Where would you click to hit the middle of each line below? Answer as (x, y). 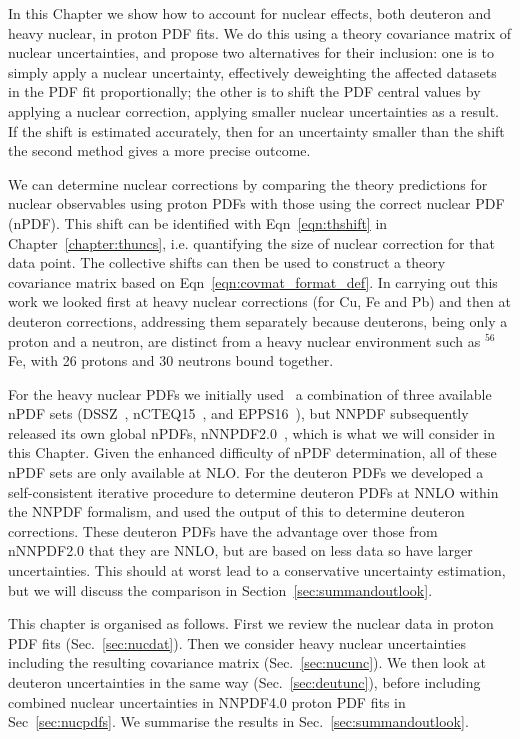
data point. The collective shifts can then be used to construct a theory (227, 262)
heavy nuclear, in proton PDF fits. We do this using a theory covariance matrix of (260, 32)
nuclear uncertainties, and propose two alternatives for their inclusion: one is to (251, 52)
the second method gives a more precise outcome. (159, 150)
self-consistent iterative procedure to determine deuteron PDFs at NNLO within (253, 491)
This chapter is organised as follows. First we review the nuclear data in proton (251, 623)
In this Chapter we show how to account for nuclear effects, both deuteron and (249, 13)
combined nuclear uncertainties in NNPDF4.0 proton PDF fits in (207, 701)
